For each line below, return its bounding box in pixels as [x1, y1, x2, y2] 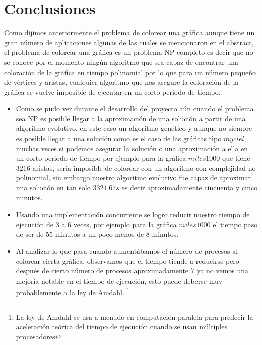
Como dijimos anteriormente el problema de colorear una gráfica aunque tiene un [4, 27, 255, 38]
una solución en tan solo [16, 182, 91, 193]
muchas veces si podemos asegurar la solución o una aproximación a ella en [16, 143, 248, 153]
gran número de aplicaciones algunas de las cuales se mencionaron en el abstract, [4, 37, 254, 47]
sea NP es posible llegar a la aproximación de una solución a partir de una [16, 113, 246, 123]
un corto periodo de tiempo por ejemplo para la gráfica [16, 153, 186, 163]
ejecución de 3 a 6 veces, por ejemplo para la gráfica [16, 219, 177, 229]
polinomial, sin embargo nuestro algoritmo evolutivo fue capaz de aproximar [16, 172, 251, 183]
